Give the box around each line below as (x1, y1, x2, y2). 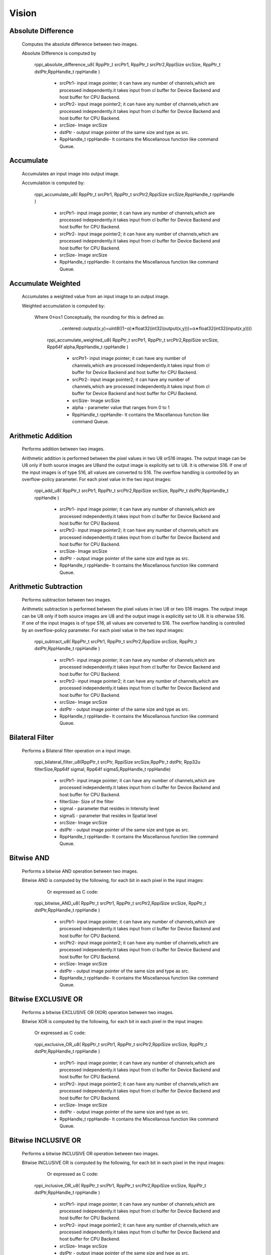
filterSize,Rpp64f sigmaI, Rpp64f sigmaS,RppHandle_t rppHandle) (34, 766, 171, 772)
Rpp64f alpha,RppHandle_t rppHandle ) (47, 344, 129, 350)
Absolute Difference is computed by (22, 50, 96, 56)
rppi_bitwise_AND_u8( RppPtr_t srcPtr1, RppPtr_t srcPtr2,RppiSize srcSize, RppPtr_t (34, 900, 206, 906)
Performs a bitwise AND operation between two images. (22, 868, 138, 874)
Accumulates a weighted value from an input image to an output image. (22, 294, 170, 300)
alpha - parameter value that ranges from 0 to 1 (72, 405, 170, 411)
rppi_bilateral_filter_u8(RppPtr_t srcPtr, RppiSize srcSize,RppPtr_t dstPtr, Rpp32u (34, 759, 201, 765)
